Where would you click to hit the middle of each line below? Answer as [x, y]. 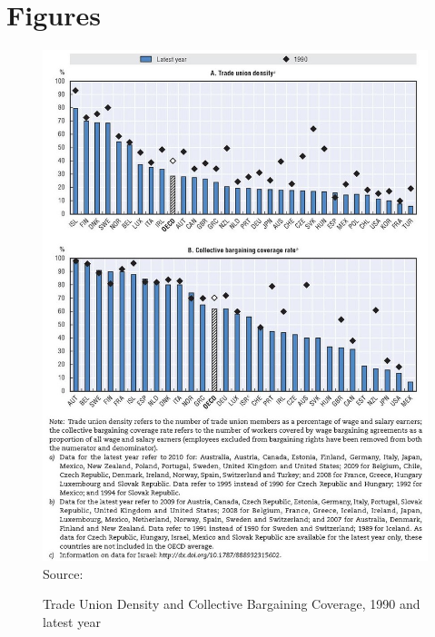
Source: [63, 573]
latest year [72, 622]
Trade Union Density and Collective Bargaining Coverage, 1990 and [232, 604]
